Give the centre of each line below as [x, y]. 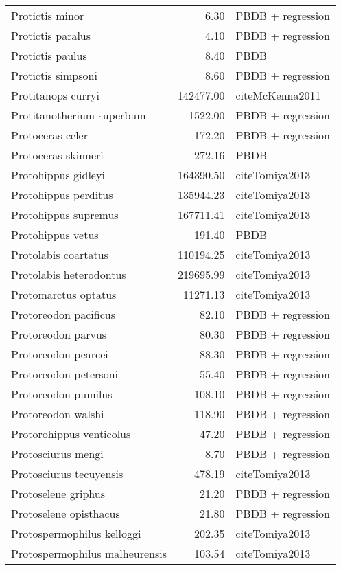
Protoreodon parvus [59, 334]
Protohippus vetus [55, 235]
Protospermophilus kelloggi [76, 533]
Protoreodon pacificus [63, 314]
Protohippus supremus [65, 215]
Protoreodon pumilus [62, 394]
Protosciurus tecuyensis [67, 474]
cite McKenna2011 [278, 95]
